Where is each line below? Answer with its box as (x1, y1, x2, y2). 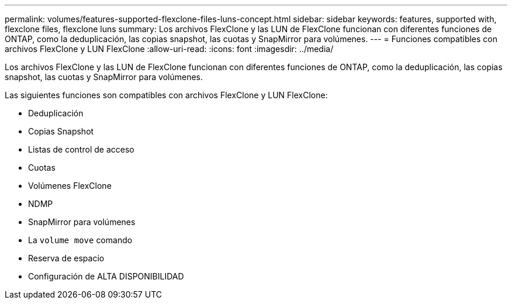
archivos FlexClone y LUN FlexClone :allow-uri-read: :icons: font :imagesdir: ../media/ (5, 44, 334, 54)
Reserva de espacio (28, 253, 105, 263)
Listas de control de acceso (28, 144, 134, 154)
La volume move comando (28, 235, 133, 245)
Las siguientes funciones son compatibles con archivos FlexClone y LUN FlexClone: (5, 90, 328, 100)
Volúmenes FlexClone (28, 181, 112, 191)
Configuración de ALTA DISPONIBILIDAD (28, 271, 184, 281)
